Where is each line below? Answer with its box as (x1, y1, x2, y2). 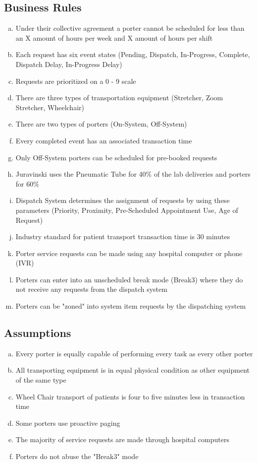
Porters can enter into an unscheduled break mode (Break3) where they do (15, 274, 243, 284)
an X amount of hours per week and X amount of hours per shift (15, 32, 213, 43)
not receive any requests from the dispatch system (15, 284, 167, 294)
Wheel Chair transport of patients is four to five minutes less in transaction (15, 391, 245, 401)
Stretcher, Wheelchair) (15, 102, 84, 112)
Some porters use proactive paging (15, 417, 120, 428)
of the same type (15, 375, 66, 385)
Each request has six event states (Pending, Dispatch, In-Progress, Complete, (15, 49, 250, 60)
